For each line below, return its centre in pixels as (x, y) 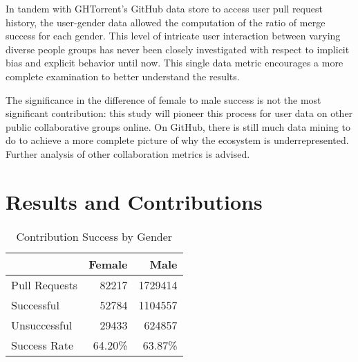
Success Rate (43, 345)
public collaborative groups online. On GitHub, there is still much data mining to (178, 126)
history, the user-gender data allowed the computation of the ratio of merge (166, 22)
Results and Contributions (134, 201)
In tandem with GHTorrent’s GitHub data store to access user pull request (164, 8)
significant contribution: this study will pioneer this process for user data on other (179, 113)
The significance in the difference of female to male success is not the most (163, 99)
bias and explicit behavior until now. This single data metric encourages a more (175, 63)
